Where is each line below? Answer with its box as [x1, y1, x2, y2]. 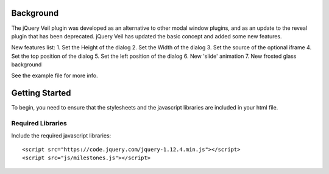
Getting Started [11, 88, 71, 99]
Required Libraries [11, 119, 67, 128]
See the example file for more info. [11, 72, 98, 79]
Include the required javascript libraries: [11, 131, 111, 139]
